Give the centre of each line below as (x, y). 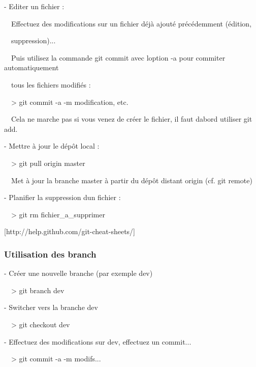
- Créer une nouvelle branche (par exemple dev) (78, 273)
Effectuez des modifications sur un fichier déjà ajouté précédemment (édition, (131, 23)
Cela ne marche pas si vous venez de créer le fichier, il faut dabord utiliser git (132, 119)
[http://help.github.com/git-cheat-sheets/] (70, 231)
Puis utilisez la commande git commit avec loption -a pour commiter (118, 57)
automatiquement (31, 67)
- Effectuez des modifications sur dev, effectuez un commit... (98, 341)
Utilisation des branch (50, 254)
